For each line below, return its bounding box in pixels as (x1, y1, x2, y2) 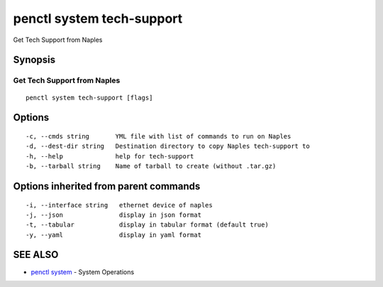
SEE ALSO (13, 249, 59, 261)
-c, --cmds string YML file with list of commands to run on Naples (26, 132, 292, 140)
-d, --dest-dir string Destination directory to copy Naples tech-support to (26, 142, 310, 151)
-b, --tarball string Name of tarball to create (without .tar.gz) (26, 162, 277, 170)
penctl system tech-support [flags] (26, 93, 153, 102)
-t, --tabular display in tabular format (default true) (26, 221, 269, 229)
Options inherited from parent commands (13, 180, 201, 192)
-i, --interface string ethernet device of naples (26, 201, 213, 209)
